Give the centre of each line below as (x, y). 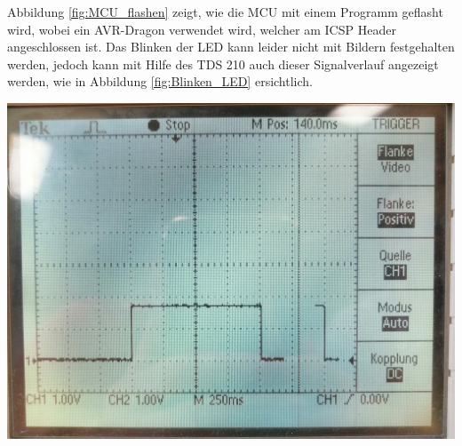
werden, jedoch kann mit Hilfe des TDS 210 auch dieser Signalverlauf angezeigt (223, 64)
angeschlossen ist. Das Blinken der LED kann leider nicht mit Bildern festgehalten (231, 47)
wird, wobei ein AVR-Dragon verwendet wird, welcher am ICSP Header (202, 29)
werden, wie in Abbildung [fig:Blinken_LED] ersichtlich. (160, 81)
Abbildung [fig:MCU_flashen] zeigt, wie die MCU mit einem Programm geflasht (225, 12)
